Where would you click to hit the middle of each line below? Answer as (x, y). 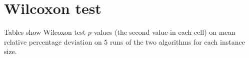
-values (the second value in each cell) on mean (163, 32)
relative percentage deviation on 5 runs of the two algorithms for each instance (124, 41)
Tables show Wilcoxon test (45, 32)
